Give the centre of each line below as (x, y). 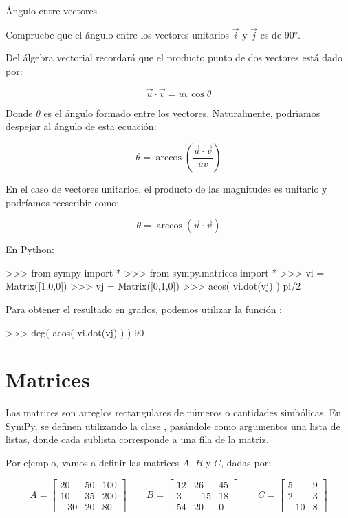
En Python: (30, 249)
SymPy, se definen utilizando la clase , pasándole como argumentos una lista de (173, 425)
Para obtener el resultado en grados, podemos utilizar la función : (144, 309)
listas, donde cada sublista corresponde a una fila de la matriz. (137, 439)
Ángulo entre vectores (52, 10)
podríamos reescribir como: (63, 202)
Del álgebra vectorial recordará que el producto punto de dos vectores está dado (174, 57)
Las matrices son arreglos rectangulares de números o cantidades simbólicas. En (174, 412)
